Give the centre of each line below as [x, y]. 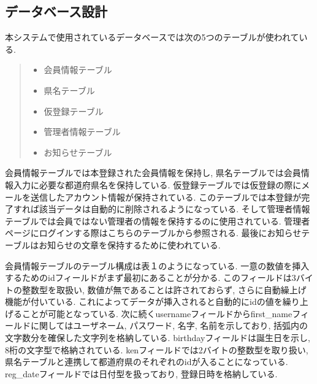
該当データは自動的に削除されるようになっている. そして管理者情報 [174, 209]
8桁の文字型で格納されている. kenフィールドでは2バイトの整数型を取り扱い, [157, 349]
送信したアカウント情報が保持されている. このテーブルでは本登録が [166, 197]
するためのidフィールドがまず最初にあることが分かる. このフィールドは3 [151, 278]
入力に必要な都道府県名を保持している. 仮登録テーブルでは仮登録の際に [157, 184]
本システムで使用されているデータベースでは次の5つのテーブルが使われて [152, 37]
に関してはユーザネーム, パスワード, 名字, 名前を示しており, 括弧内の [169, 325]
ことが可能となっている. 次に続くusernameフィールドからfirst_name [157, 313]
